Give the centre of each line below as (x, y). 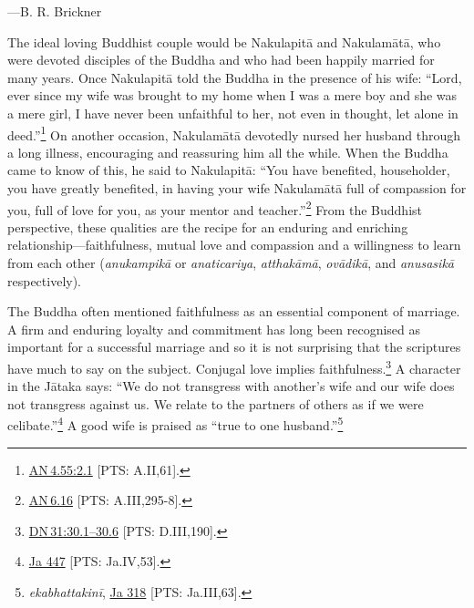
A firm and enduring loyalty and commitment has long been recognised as (214, 329)
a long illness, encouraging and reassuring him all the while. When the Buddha (228, 152)
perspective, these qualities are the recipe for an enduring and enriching (208, 227)
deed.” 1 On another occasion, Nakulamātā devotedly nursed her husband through (234, 133)
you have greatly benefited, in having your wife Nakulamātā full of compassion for (237, 188)
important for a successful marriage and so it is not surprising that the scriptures (234, 347)
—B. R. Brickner (55, 11)
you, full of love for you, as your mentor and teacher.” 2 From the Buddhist (215, 208)
